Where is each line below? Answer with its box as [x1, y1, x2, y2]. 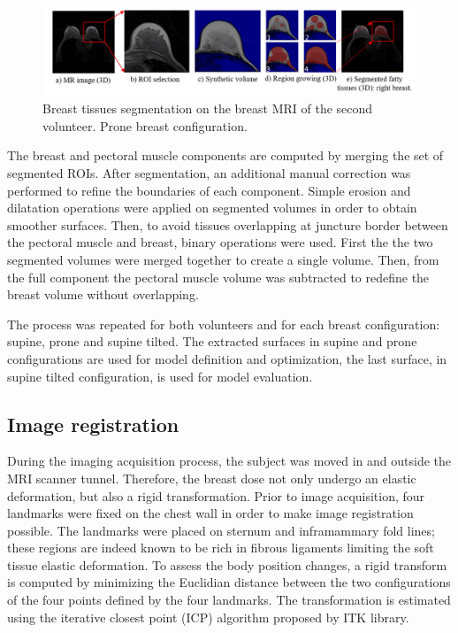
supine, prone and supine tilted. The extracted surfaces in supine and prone [7, 332, 417, 351]
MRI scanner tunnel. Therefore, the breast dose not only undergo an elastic [7, 468, 416, 487]
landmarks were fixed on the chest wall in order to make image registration [7, 504, 414, 522]
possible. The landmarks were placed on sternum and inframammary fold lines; [7, 521, 435, 539]
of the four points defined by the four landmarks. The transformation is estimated [7, 591, 451, 609]
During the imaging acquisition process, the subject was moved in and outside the [7, 452, 452, 470]
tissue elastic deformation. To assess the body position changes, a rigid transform [7, 555, 447, 574]
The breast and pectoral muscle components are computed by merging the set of [7, 146, 444, 165]
